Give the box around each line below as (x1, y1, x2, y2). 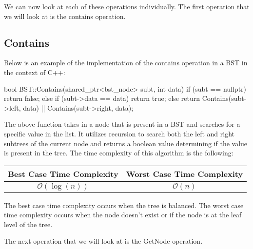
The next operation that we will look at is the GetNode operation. (4, 235, 203, 246)
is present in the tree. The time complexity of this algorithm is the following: (4, 148, 234, 158)
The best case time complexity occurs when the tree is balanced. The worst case (4, 200, 244, 210)
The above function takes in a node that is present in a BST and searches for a (4, 119, 240, 129)
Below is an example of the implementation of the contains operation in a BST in (4, 57, 248, 68)
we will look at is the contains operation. (4, 11, 126, 21)
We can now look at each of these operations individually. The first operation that (4, 1, 250, 11)
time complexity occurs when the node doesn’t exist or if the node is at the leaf (4, 210, 242, 220)
